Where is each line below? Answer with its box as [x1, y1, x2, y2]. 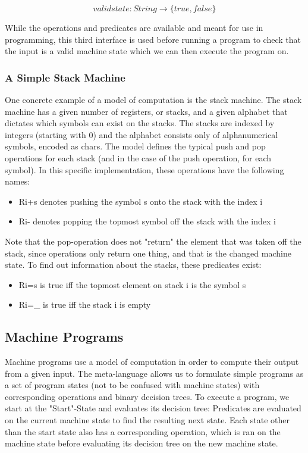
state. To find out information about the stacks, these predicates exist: [5, 258, 262, 271]
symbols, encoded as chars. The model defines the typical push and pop [5, 140, 266, 152]
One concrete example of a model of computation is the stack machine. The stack [5, 93, 302, 105]
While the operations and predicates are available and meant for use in [5, 21, 263, 33]
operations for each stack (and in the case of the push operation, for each [5, 151, 272, 164]
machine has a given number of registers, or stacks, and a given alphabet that [5, 105, 288, 117]
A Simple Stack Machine [5, 70, 125, 85]
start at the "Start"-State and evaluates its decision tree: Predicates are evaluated [5, 402, 301, 414]
